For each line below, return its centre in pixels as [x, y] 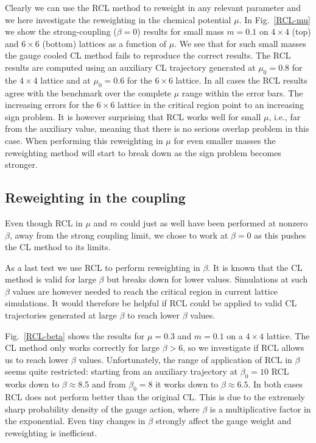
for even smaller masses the [225, 140]
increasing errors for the [50, 105]
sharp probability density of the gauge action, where [102, 409]
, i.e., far [285, 116]
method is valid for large [51, 279]
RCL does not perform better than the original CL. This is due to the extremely [155, 397]
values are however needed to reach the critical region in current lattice [145, 291]
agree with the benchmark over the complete [88, 92]
